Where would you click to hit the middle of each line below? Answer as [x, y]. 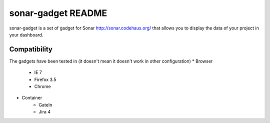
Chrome [42, 86]
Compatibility [31, 49]
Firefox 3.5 [45, 79]
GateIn [45, 104]
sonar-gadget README [58, 13]
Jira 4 [45, 112]
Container [32, 98]
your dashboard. [26, 34]
